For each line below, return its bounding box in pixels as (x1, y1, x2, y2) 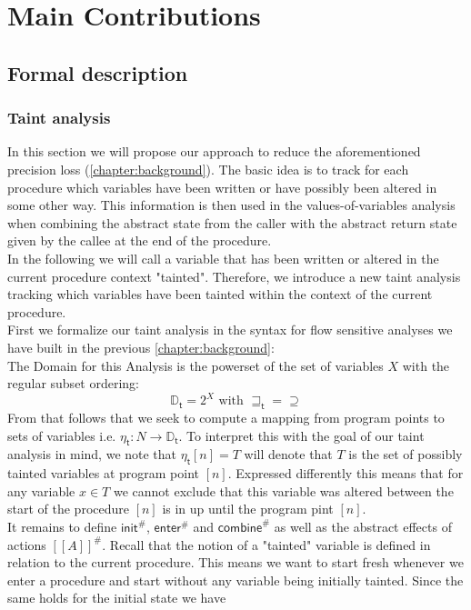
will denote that (244, 445, 333, 464)
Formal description (7, 58, 188, 86)
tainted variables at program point (7, 464, 199, 483)
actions (7, 535, 46, 554)
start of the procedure (7, 499, 129, 518)
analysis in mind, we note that (7, 445, 177, 464)
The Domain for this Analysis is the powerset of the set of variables (7, 355, 384, 375)
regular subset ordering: (7, 374, 139, 393)
